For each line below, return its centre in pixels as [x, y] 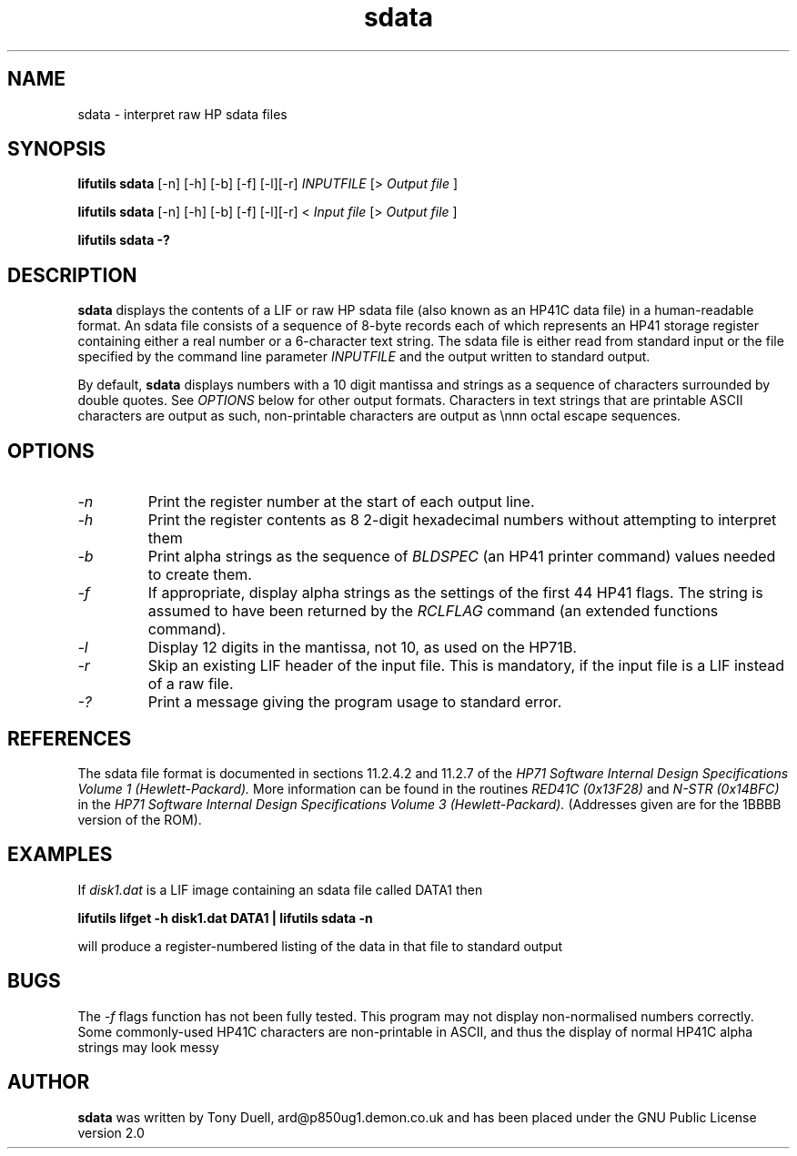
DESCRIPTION [72, 275]
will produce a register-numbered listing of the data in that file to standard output [320, 946]
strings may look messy [148, 1047]
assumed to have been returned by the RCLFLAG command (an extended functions [433, 611]
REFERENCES [70, 738]
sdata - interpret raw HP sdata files [182, 114]
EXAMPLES [60, 855]
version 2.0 [111, 1132]
